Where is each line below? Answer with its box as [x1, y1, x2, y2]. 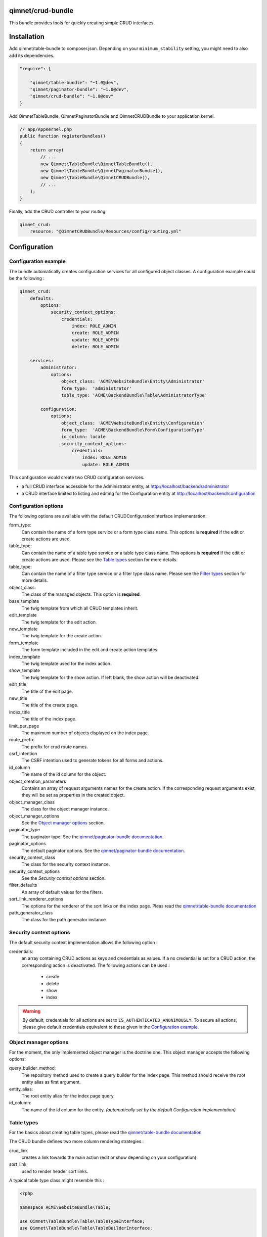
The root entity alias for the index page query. [21, 1093, 115, 1098]
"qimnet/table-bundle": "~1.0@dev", [30, 80, 119, 85]
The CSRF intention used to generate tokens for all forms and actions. [21, 758, 164, 763]
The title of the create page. [21, 702, 79, 708]
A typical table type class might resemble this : [9, 1178, 105, 1184]
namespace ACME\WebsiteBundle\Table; [19, 1205, 111, 1210]
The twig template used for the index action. [21, 661, 112, 666]
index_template [9, 654, 41, 660]
